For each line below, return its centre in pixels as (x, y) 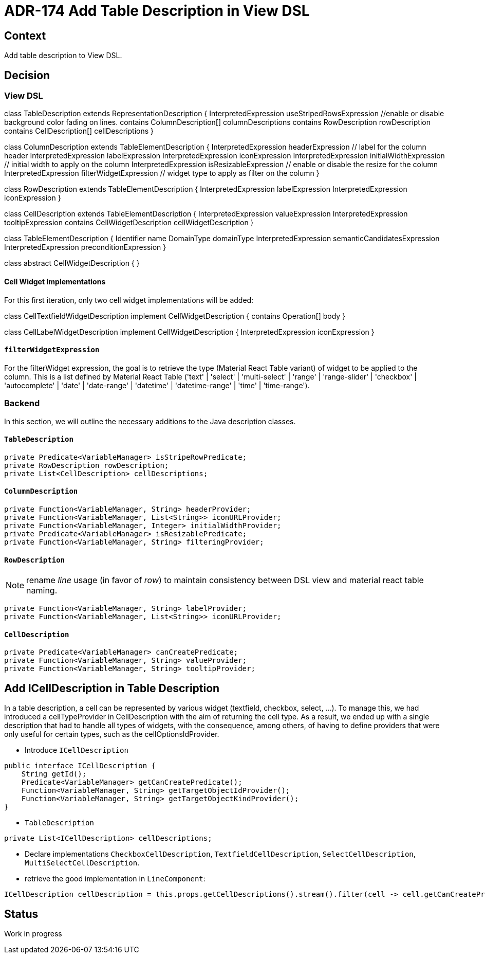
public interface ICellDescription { (80, 766)
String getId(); (54, 774)
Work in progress (33, 934)
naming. (42, 591)
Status (21, 914)
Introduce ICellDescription (77, 750)
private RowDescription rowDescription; (87, 465)
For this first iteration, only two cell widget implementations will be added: (129, 300)
